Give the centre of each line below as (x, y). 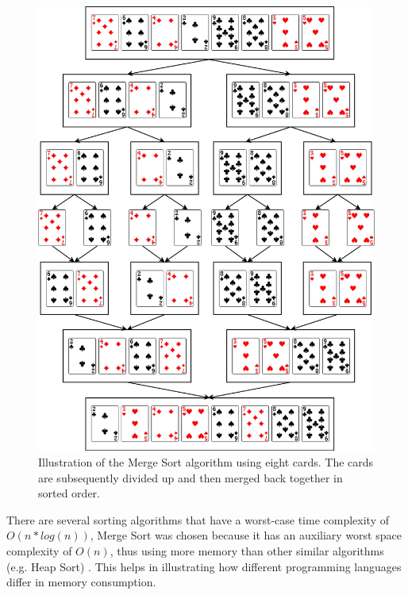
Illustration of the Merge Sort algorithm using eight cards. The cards (206, 461)
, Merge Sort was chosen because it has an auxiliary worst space (246, 535)
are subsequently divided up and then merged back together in (191, 477)
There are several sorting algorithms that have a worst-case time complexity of (198, 519)
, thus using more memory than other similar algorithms (247, 550)
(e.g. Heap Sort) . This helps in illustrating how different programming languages (204, 566)
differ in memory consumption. (81, 582)
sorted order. (69, 493)
